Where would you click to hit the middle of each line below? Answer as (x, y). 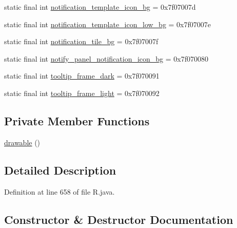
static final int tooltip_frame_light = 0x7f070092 (82, 93)
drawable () (22, 142)
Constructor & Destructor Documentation (119, 219)
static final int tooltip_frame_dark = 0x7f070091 (82, 76)
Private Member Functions (77, 120)
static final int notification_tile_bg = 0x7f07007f (81, 41)
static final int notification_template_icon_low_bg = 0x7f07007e (108, 24)
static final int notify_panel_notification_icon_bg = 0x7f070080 (106, 58)
